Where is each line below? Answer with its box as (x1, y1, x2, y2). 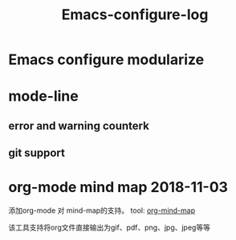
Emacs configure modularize (8, 50, 205, 69)
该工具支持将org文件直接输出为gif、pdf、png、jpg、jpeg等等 (8, 222, 211, 233)
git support (8, 146, 66, 160)
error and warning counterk (8, 118, 150, 133)
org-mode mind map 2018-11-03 (8, 178, 229, 197)
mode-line (8, 87, 79, 106)
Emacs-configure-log (61, 6, 209, 24)
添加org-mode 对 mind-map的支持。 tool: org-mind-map (8, 206, 195, 215)
